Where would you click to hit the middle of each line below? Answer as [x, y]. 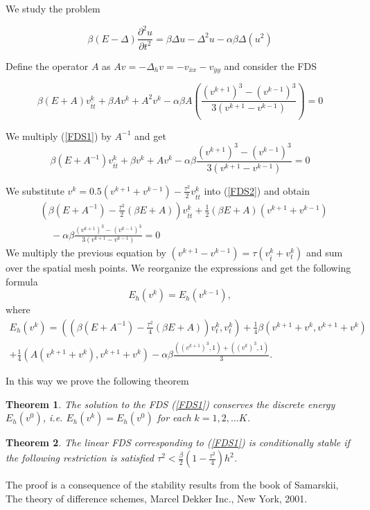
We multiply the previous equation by [86, 253]
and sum [324, 253]
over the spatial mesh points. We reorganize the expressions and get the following [178, 268]
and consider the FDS [270, 65]
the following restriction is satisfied [80, 458]
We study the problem [53, 8]
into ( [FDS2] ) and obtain [257, 190]
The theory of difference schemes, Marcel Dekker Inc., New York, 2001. [157, 498]
